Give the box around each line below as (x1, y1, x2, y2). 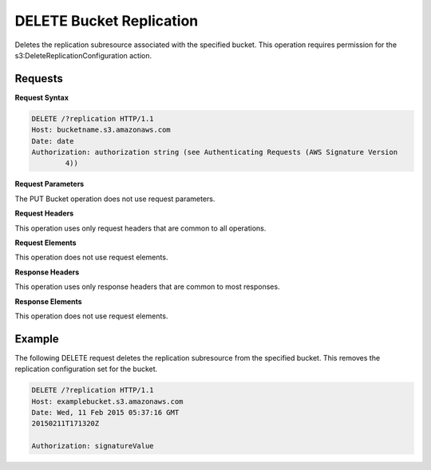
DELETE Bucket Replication (14, 12, 199, 30)
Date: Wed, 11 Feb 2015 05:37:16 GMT (31, 408, 180, 417)
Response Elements (14, 296, 83, 306)
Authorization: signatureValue (31, 441, 155, 451)
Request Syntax (14, 93, 69, 102)
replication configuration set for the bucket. (14, 364, 158, 374)
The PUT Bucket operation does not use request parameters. (14, 194, 215, 203)
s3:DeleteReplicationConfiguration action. (14, 50, 152, 60)
